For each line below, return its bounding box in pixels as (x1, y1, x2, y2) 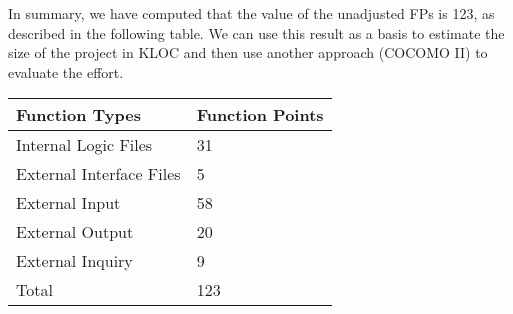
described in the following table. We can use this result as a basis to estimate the (8, 22, 505, 43)
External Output (16, 220, 134, 244)
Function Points (196, 103, 324, 127)
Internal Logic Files (16, 133, 153, 157)
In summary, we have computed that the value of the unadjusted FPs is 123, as (8, 3, 495, 23)
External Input (16, 191, 121, 215)
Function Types (16, 103, 141, 127)
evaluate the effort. (8, 61, 124, 82)
